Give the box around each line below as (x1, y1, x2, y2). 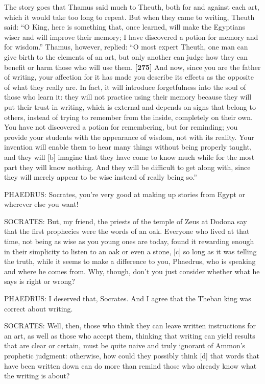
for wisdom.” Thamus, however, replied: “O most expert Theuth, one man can (4, 41, 248, 52)
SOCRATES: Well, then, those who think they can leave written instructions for (4, 320, 256, 331)
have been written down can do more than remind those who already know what (4, 360, 257, 371)
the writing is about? (4, 370, 70, 381)
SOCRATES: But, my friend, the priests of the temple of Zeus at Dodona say (4, 215, 247, 226)
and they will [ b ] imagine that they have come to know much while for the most (4, 151, 255, 162)
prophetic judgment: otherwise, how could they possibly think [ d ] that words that (4, 350, 259, 361)
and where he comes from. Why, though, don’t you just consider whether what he (4, 266, 260, 276)
